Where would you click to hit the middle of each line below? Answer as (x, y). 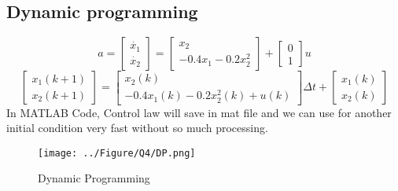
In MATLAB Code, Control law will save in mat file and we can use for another (199, 112)
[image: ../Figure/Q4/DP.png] (117, 153)
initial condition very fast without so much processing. (137, 128)
